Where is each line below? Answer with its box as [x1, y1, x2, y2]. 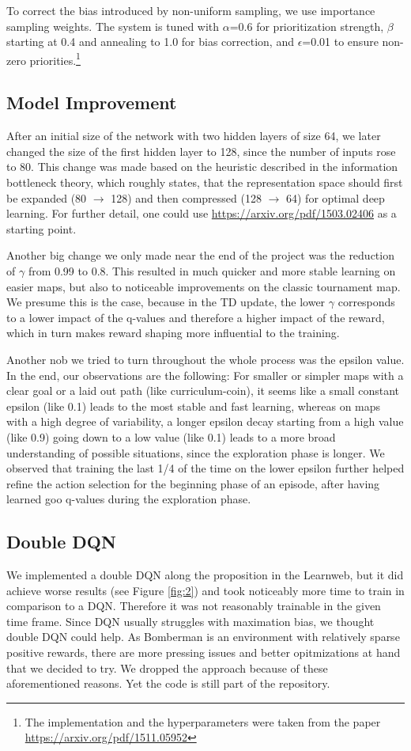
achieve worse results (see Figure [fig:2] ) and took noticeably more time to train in [6, 582, 405, 598]
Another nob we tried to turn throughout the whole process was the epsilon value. [6, 351, 405, 367]
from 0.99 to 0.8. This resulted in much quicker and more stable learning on [28, 262, 396, 279]
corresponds [337, 294, 395, 310]
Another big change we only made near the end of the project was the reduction [6, 247, 394, 264]
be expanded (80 [6, 189, 87, 206]
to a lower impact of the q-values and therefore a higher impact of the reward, [6, 309, 385, 325]
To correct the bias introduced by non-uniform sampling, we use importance [6, 2, 375, 18]
